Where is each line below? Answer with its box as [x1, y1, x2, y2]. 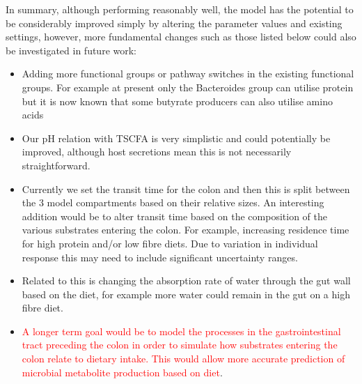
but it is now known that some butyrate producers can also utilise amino [22, 93, 333, 108]
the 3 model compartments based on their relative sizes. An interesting [22, 195, 324, 210]
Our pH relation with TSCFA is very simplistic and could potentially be [22, 130, 331, 145]
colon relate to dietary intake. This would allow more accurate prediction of [22, 351, 345, 366]
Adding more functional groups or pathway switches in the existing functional [22, 66, 354, 81]
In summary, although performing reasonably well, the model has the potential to [6, 2, 354, 16]
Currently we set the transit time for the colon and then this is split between [22, 181, 350, 196]
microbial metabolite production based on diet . [22, 364, 223, 379]
